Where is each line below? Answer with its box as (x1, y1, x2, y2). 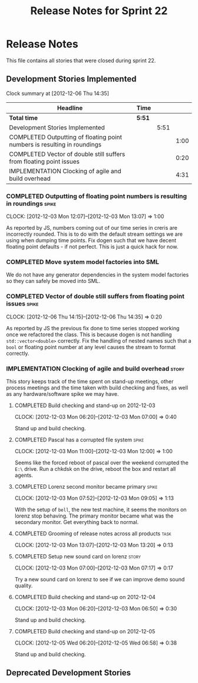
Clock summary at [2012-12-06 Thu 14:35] (6, 90, 109, 97)
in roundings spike (6, 199, 57, 207)
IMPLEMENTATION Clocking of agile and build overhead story (6, 365, 184, 373)
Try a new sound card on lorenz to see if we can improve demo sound (14, 575, 185, 583)
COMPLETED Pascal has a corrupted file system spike (14, 436, 144, 443)
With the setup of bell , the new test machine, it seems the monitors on (14, 506, 187, 513)
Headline (57, 103, 83, 112)
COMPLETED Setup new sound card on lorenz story (14, 552, 141, 560)
